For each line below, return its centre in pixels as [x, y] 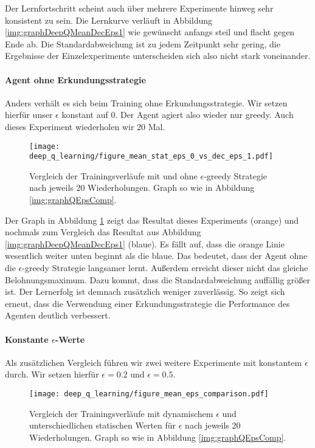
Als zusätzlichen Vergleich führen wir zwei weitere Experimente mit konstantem [154, 362]
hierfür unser [29, 115]
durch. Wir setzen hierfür [52, 374]
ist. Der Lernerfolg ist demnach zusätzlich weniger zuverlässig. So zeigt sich [145, 291]
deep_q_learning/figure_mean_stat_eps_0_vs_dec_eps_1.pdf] [151, 157]
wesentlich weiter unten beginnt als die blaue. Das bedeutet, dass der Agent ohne [156, 256]
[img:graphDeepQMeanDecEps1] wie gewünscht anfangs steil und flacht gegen [150, 32]
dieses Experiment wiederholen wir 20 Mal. [85, 126]
